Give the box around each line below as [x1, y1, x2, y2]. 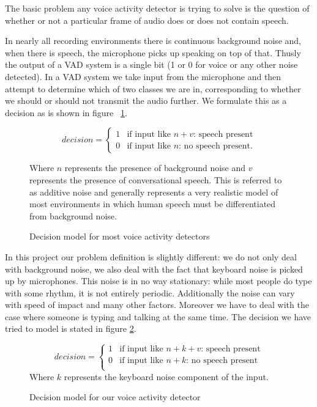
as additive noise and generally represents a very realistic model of [29, 185, 278, 198]
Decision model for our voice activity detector [29, 391, 201, 403]
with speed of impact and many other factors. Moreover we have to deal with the [5, 298, 309, 311]
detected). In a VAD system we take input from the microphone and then [5, 70, 282, 82]
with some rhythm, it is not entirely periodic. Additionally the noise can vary [5, 286, 295, 299]
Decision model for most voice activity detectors [29, 230, 210, 243]
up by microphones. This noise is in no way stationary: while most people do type [5, 274, 312, 287]
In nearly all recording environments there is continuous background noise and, [5, 34, 301, 47]
